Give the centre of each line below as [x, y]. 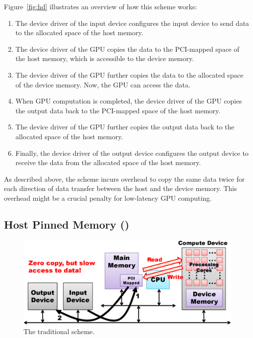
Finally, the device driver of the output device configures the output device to [132, 153]
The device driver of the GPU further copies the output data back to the [125, 127]
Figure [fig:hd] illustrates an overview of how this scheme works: [101, 6]
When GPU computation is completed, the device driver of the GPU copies [129, 101]
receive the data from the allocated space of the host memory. [108, 162]
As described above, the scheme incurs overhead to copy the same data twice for [125, 179]
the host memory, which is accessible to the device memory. [105, 58]
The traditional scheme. [59, 331]
